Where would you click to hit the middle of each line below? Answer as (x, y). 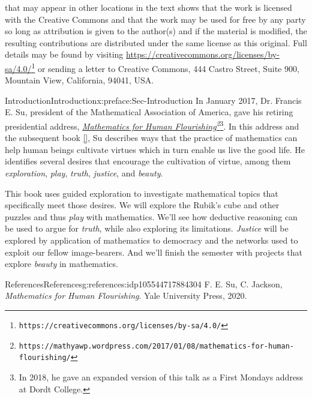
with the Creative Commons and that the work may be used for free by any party (155, 19)
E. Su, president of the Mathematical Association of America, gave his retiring (149, 112)
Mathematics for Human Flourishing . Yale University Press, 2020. (126, 295)
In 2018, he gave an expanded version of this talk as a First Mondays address (161, 376)
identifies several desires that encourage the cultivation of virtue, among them (148, 161)
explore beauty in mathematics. (61, 264)
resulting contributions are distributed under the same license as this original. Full (156, 42)
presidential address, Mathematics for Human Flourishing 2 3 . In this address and (152, 125)
